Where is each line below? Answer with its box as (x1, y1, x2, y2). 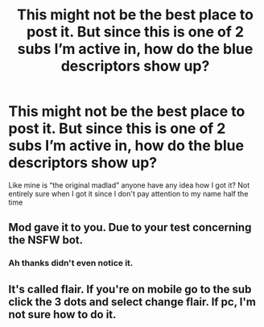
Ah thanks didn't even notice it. (8, 258, 134, 269)
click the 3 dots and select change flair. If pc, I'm (8, 295, 256, 308)
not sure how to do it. (8, 308, 117, 321)
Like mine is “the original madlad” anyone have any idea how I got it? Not (8, 180, 250, 190)
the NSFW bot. (8, 234, 83, 247)
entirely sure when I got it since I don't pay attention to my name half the (8, 188, 249, 198)
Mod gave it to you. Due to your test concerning (8, 221, 252, 234)
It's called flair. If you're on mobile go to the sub (8, 282, 252, 296)
